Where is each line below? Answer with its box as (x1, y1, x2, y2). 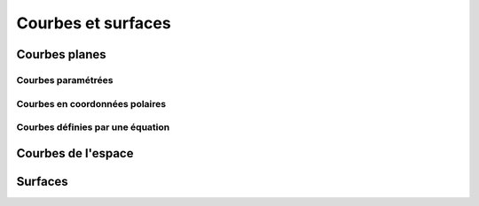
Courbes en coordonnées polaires (16, 97, 167, 110)
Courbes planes (16, 47, 106, 62)
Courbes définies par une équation (16, 121, 170, 134)
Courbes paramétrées (16, 73, 114, 86)
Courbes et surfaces (16, 13, 172, 33)
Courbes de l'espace (16, 146, 134, 161)
